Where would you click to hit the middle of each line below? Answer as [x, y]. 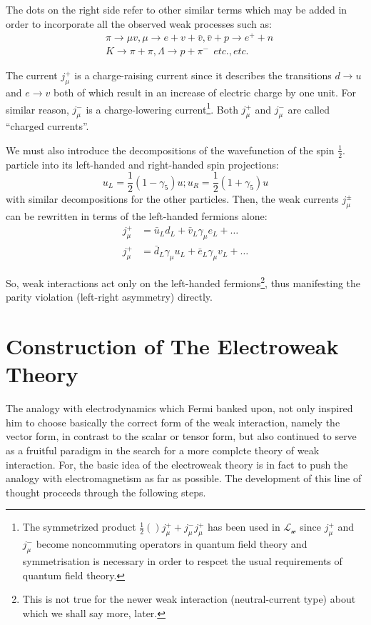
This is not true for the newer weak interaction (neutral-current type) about [189, 599]
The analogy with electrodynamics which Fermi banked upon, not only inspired [179, 408]
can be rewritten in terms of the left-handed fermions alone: [137, 216]
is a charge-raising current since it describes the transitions [203, 75]
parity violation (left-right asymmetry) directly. [109, 297]
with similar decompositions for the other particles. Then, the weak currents [172, 199]
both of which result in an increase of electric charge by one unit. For [205, 92]
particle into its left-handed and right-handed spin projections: [142, 164]
